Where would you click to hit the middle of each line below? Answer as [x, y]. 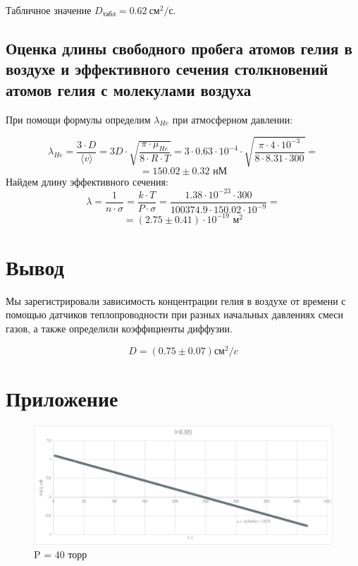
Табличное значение [49, 10]
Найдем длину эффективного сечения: [87, 181]
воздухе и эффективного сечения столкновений [167, 69]
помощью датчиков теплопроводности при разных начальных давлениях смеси [175, 314]
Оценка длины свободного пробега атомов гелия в [179, 48]
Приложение [62, 398]
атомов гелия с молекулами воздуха [129, 89]
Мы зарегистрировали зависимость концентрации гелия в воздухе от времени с [176, 300]
